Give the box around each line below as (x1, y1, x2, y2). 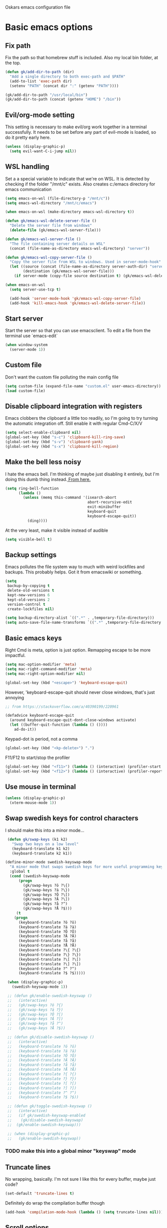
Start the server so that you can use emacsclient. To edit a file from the (5, 328, 151, 334)
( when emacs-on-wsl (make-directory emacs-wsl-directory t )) (5, 209, 135, 214)
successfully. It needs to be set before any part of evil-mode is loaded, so (5, 129, 157, 135)
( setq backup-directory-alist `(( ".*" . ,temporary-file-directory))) (5, 615, 155, 621)
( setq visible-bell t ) (5, 537, 52, 542)
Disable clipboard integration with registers (5, 402, 143, 410)
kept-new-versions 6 (7, 592, 50, 597)
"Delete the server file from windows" (9, 223, 92, 228)
